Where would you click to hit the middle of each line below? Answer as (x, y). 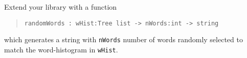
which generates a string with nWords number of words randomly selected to (123, 39)
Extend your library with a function (61, 7)
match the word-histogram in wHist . (61, 49)
